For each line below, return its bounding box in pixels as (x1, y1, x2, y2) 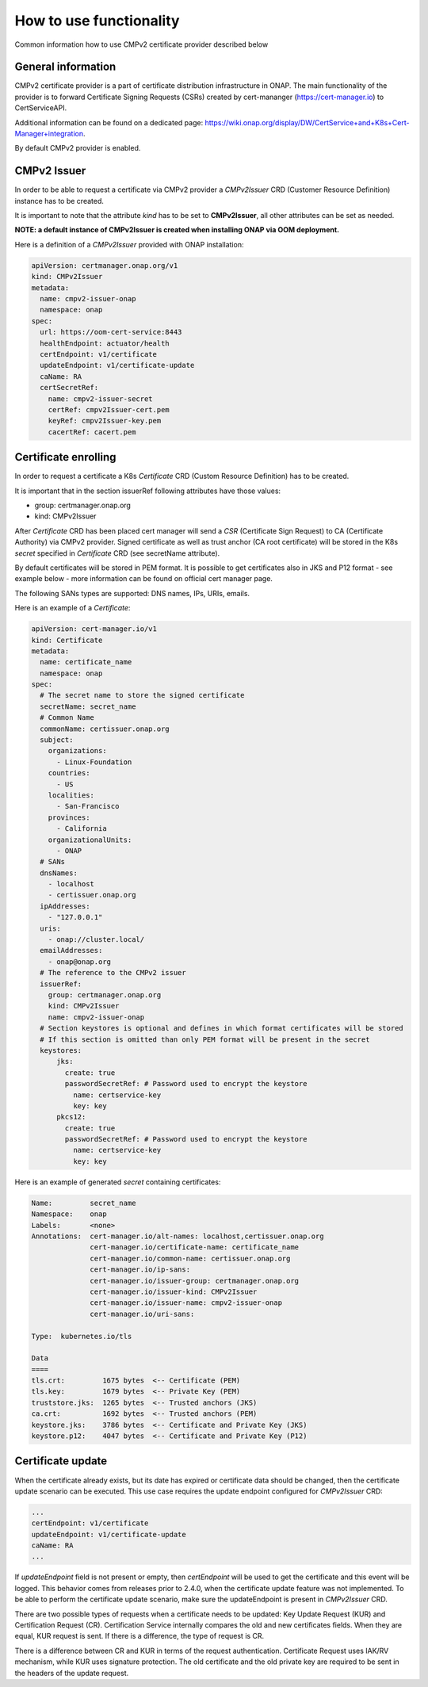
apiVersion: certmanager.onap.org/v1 (31, 261, 178, 270)
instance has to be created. (14, 196, 105, 205)
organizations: (48, 746, 107, 756)
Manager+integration (14, 129, 83, 139)
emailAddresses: (40, 946, 103, 955)
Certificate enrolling (14, 450, 117, 464)
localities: (48, 790, 95, 800)
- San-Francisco (56, 801, 120, 811)
